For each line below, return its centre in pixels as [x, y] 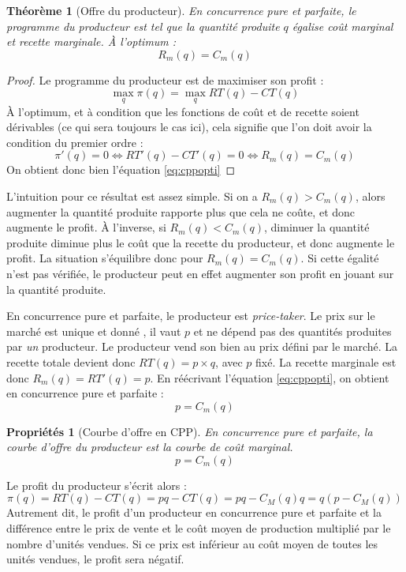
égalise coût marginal [343, 26]
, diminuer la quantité [317, 227]
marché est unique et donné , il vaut [94, 331]
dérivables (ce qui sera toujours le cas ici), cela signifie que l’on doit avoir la [189, 127]
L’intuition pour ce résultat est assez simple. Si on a [132, 196]
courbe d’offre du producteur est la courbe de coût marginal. [150, 447]
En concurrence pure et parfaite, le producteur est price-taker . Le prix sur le [191, 316]
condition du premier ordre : [75, 142]
